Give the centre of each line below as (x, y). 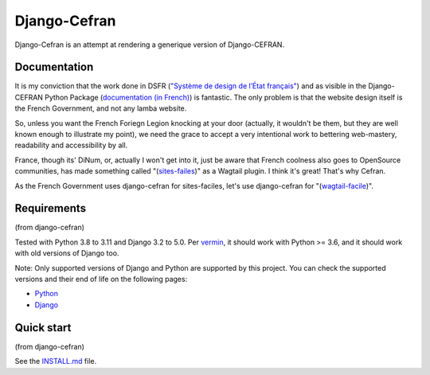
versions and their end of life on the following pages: (101, 279)
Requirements (51, 208)
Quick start (43, 328)
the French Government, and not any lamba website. (101, 108)
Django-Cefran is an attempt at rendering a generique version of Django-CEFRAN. (150, 45)
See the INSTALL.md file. (56, 361)
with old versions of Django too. (67, 253)
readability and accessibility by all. (71, 145)
